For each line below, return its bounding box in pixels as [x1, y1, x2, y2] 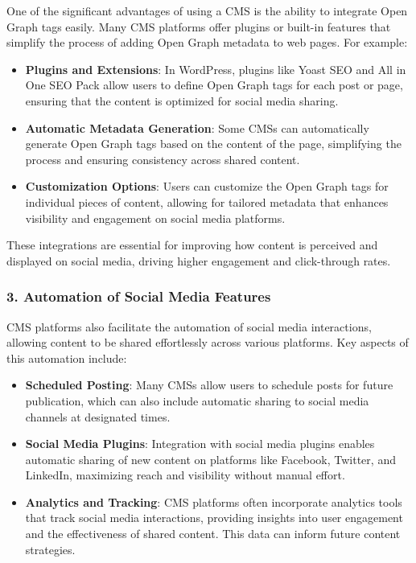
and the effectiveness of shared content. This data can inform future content [25, 525, 401, 542]
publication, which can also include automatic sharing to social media [25, 392, 369, 409]
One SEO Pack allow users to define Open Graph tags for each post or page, [25, 76, 403, 93]
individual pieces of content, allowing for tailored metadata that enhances [25, 193, 389, 210]
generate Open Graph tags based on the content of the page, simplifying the [25, 135, 402, 152]
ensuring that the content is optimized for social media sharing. [25, 92, 339, 109]
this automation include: [6, 349, 127, 366]
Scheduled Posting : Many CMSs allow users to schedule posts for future [25, 376, 393, 393]
